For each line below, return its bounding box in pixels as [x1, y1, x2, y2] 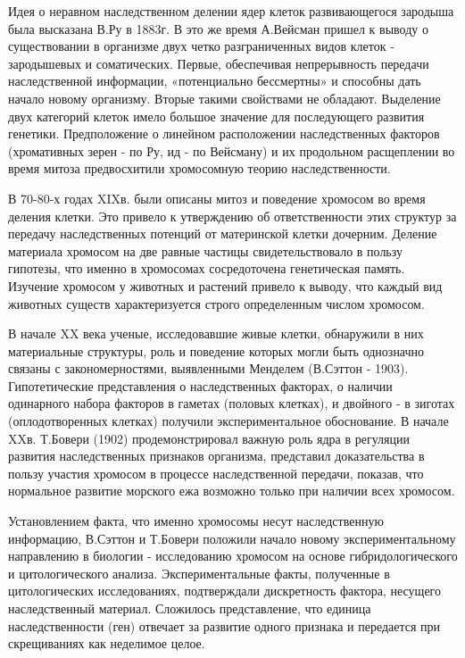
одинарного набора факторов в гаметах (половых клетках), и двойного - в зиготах [8, 394, 455, 412]
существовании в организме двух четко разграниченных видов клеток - [8, 37, 394, 55]
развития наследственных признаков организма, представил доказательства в [8, 446, 425, 465]
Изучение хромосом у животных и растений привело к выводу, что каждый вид [8, 276, 443, 295]
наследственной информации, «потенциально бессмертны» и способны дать [8, 71, 421, 90]
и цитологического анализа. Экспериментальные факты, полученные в [8, 563, 390, 582]
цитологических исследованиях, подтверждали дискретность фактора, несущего [8, 581, 442, 600]
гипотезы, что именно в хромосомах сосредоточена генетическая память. [8, 259, 405, 278]
